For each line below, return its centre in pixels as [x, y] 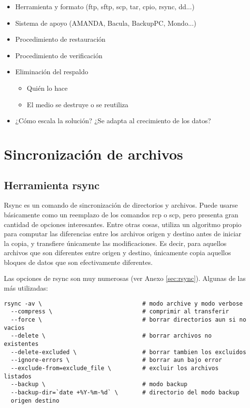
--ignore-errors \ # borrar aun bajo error [117, 360]
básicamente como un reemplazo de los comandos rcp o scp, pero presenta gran [121, 214]
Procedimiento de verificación [59, 55]
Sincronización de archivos [94, 154]
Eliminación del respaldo [52, 72]
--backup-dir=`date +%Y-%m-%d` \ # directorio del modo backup [125, 392]
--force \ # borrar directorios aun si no [129, 319]
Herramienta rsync [52, 185]
